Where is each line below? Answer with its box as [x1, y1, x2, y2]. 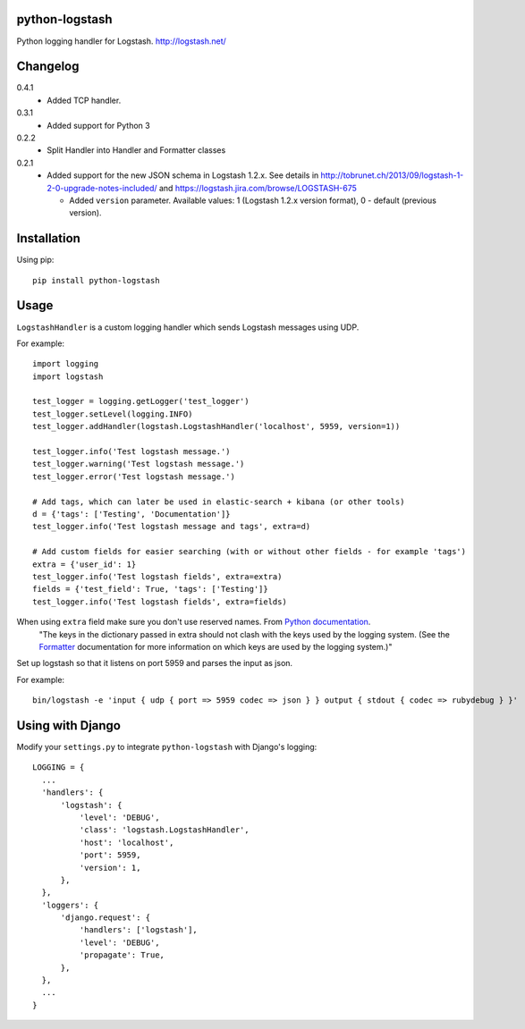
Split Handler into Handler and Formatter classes [47, 145, 226, 156]
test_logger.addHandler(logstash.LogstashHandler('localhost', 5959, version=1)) [32, 421, 401, 432]
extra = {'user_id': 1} [32, 559, 137, 569]
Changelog [16, 59, 80, 74]
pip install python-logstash [32, 275, 160, 285]
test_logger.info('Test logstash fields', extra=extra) [32, 571, 283, 581]
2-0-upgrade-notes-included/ [47, 182, 157, 193]
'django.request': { [60, 913, 151, 923]
